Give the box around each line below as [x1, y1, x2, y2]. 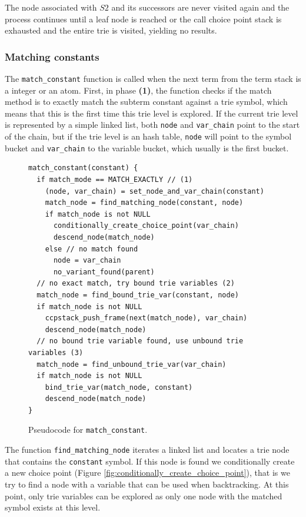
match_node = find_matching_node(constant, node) [45, 198, 244, 207]
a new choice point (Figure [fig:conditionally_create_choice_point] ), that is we [5, 466, 290, 479]
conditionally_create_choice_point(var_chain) [53, 221, 239, 230]
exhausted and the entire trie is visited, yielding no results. [5, 24, 217, 37]
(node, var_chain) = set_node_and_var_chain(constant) [45, 187, 264, 195]
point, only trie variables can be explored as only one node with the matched [5, 489, 282, 502]
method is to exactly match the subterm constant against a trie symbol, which [5, 95, 288, 108]
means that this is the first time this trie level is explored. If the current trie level [5, 107, 298, 119]
